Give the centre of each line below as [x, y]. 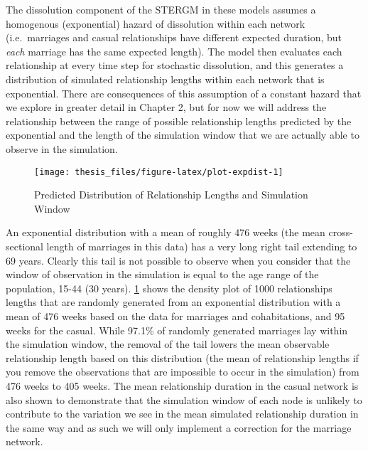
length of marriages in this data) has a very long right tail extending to [202, 246]
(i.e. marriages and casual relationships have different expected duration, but [174, 37]
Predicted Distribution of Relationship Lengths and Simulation [171, 195]
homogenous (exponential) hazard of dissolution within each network [156, 23]
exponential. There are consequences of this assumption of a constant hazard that [184, 93]
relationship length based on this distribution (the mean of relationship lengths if [182, 357]
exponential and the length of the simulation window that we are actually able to [183, 135]
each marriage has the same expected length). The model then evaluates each [174, 51]
